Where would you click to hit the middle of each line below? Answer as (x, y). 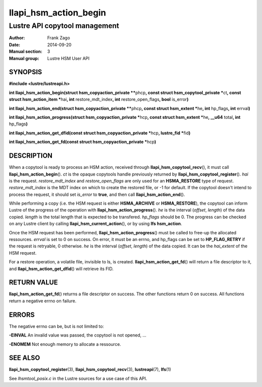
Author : (17, 38)
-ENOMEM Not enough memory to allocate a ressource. (65, 344)
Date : (15, 45)
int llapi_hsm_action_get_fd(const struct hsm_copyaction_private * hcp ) (82, 142)
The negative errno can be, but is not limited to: (57, 326)
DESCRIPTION (31, 156)
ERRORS (22, 314)
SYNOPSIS (25, 72)
